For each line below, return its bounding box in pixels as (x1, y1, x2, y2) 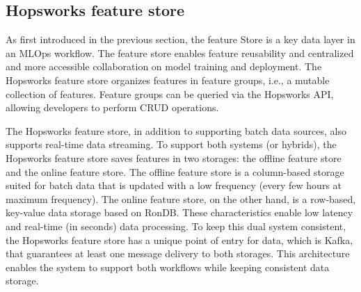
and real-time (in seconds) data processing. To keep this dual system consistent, (6, 218, 346, 233)
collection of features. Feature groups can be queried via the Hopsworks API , (6, 86, 334, 101)
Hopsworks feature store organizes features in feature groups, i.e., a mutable (6, 72, 330, 87)
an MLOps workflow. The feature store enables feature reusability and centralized (6, 45, 354, 60)
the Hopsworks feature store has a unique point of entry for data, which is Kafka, (6, 232, 353, 247)
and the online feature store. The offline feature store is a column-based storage (6, 164, 344, 179)
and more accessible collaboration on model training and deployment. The (6, 59, 322, 74)
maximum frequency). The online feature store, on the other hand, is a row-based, (6, 191, 356, 206)
